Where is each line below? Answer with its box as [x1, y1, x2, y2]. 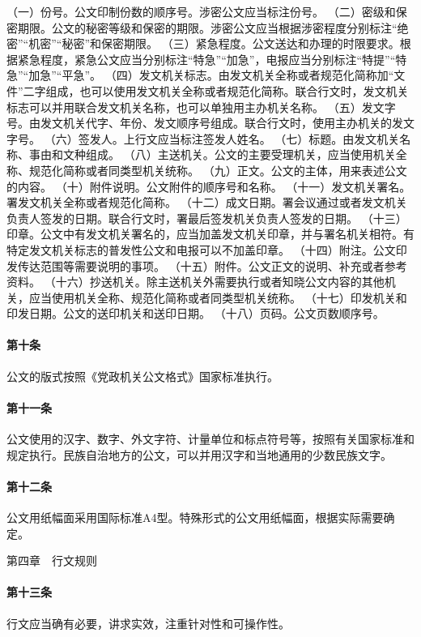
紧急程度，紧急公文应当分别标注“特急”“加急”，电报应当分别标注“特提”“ [17, 50, 396, 67]
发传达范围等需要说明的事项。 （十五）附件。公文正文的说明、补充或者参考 [6, 257, 407, 274]
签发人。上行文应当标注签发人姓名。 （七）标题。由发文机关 [78, 130, 400, 147]
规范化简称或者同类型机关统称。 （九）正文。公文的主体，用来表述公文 [28, 161, 407, 178]
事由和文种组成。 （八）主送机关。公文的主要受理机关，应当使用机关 [28, 146, 396, 163]
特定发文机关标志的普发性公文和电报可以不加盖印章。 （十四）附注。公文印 [6, 241, 407, 258]
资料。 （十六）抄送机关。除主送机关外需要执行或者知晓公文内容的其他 [6, 273, 385, 290]
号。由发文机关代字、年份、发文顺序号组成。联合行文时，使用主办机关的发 [6, 114, 403, 131]
